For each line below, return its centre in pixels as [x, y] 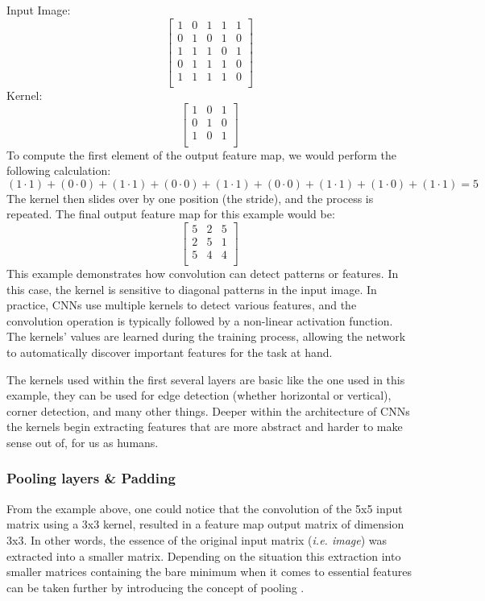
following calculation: [59, 170]
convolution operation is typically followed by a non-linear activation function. [200, 320]
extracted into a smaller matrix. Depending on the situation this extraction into [204, 555]
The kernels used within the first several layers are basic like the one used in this [206, 379]
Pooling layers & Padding [91, 478]
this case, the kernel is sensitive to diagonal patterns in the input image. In [192, 289]
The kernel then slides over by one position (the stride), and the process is [190, 198]
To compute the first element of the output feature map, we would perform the [201, 154]
